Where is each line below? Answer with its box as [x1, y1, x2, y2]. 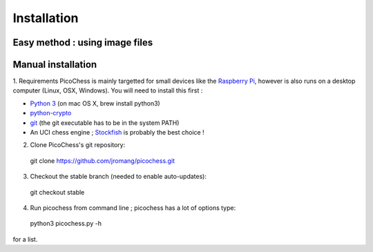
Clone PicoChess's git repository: [30, 141, 126, 149]
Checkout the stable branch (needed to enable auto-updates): [30, 173, 207, 181]
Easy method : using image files [12, 37, 153, 48]
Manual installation [12, 59, 97, 70]
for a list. [12, 235, 38, 243]
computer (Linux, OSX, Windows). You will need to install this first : [12, 86, 203, 95]
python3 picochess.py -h [30, 220, 102, 228]
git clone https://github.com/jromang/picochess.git [30, 156, 175, 165]
